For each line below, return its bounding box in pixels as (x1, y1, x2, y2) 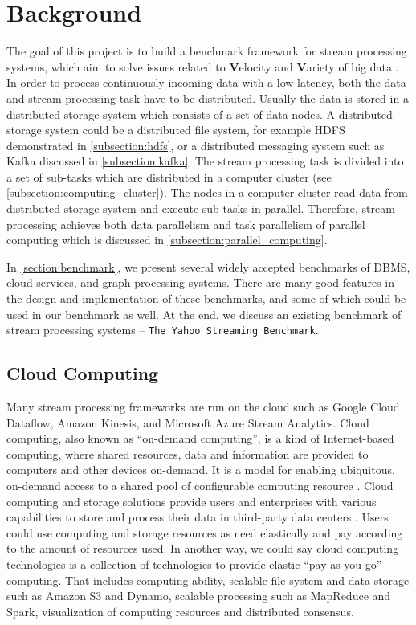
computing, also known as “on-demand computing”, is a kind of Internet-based (6, 430, 394, 447)
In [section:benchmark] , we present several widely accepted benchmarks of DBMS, (6, 258, 410, 275)
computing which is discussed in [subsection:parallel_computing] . (6, 231, 328, 248)
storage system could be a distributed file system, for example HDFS (6, 121, 345, 138)
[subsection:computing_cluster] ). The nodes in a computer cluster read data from (6, 184, 408, 201)
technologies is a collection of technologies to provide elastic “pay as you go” (6, 556, 382, 573)
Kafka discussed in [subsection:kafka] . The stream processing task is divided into (6, 153, 404, 170)
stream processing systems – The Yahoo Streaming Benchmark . (6, 321, 319, 338)
